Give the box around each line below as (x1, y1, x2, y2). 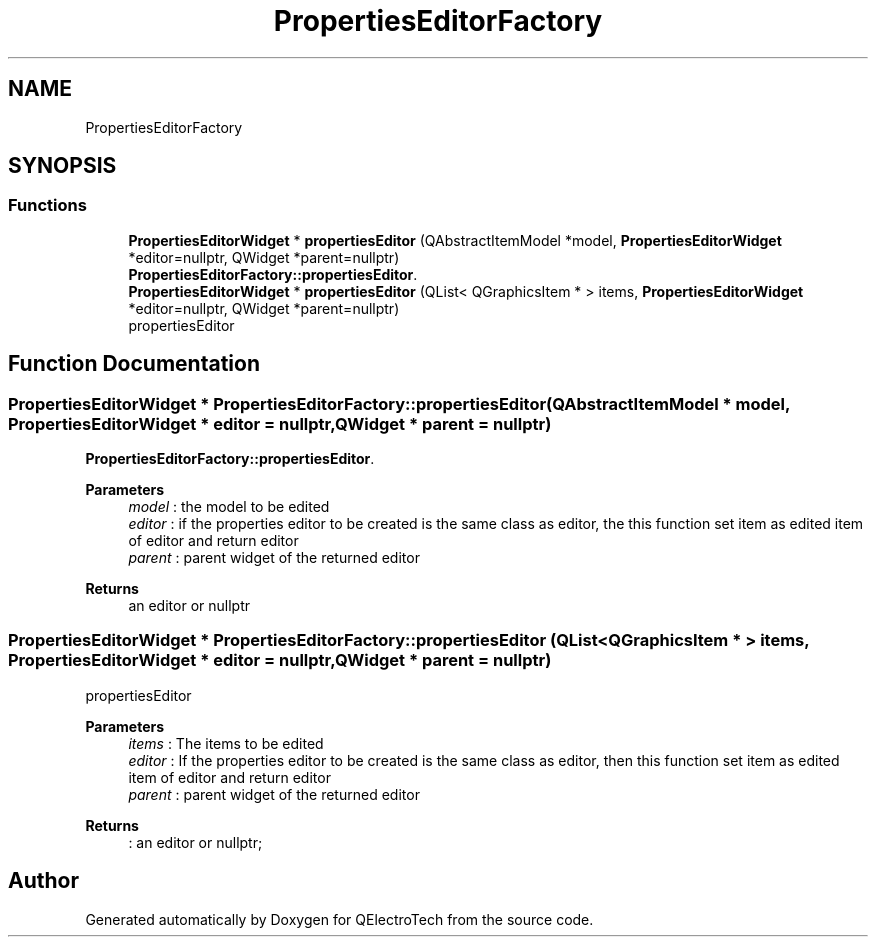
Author (8, 868, 79, 894)
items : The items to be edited (128, 734, 324, 752)
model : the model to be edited (128, 498, 330, 516)
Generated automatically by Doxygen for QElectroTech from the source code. (85, 910, 594, 928)
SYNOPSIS (8, 153, 117, 179)
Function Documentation (8, 351, 260, 377)
